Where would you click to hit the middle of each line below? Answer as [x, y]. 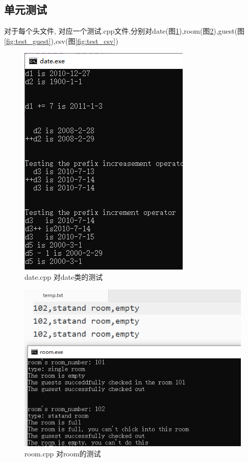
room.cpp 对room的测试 [63, 453]
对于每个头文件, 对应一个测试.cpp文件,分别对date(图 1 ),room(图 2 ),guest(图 [125, 31]
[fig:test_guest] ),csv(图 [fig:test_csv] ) [61, 41]
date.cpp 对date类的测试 [64, 276]
